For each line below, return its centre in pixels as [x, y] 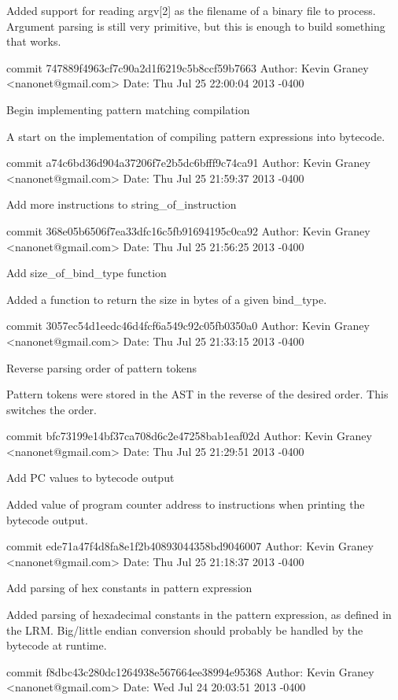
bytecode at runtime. [57, 645]
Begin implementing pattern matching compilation [128, 109]
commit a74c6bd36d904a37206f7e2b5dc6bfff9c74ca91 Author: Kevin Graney [188, 163]
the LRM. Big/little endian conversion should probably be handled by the [185, 630]
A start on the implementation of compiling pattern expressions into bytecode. [196, 136]
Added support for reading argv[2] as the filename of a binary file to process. [191, 10]
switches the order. [52, 409]
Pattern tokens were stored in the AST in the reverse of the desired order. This [197, 394]
